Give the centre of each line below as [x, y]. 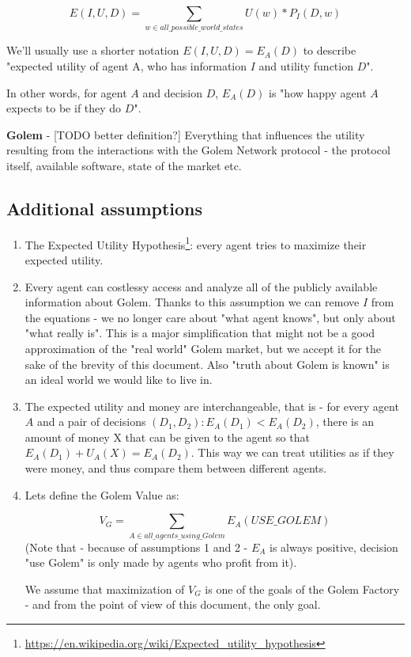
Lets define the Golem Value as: [102, 494]
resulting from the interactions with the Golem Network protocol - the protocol [198, 150]
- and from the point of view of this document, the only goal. [173, 604]
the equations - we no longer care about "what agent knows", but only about [210, 317]
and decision [173, 92]
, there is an [345, 422]
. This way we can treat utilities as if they [292, 452]
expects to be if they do [64, 108]
